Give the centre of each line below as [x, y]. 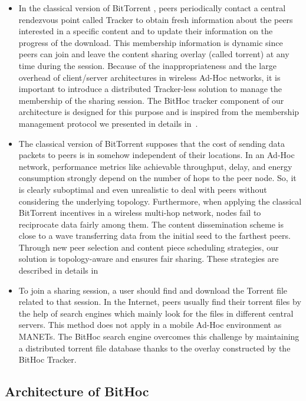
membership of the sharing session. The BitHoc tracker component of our [151, 100]
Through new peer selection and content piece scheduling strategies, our [149, 247]
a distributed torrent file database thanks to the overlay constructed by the [154, 348]
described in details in [58, 270]
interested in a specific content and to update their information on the [146, 31]
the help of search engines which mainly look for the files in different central [156, 313]
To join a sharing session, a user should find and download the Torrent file [153, 290]
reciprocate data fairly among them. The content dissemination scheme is [151, 224]
